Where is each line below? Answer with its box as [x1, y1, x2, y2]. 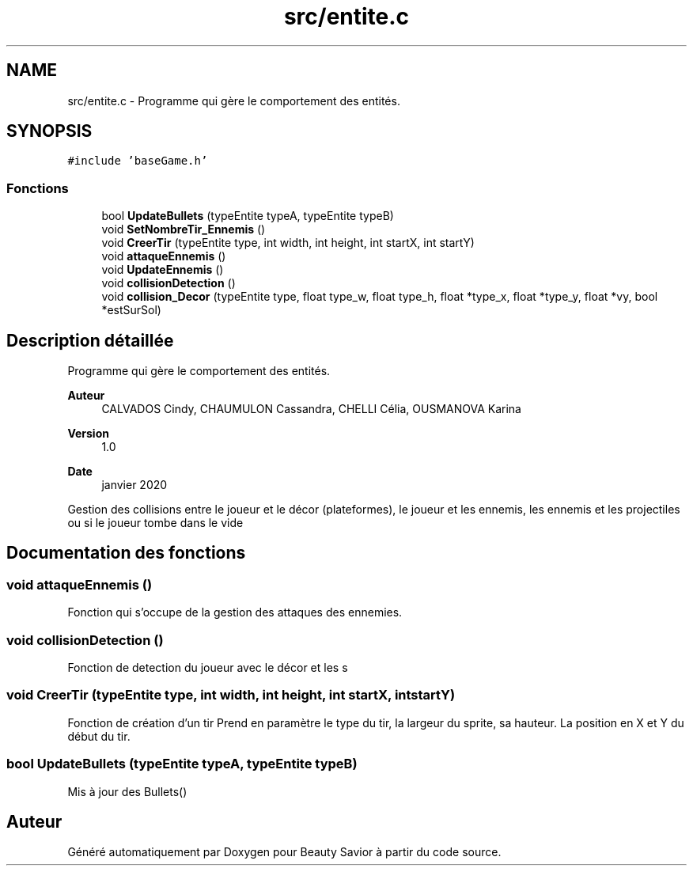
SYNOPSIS [6, 121, 93, 142]
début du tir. [67, 729, 131, 743]
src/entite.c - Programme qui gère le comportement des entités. [67, 93, 400, 108]
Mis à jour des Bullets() [67, 784, 187, 798]
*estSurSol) [101, 303, 161, 317]
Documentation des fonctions [6, 543, 246, 563]
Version [67, 427, 109, 441]
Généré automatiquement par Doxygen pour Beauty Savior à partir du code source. [67, 845, 502, 859]
